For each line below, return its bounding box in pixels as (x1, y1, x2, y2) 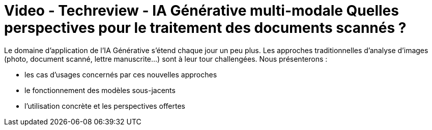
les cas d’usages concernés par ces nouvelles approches (24, 70, 217, 79)
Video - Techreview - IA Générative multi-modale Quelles (4, 2, 399, 19)
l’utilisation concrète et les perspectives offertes (24, 101, 185, 110)
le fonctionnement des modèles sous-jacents (24, 85, 176, 95)
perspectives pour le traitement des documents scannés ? (4, 19, 407, 36)
